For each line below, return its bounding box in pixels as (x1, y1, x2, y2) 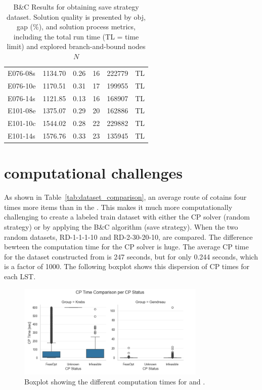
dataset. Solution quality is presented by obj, (7, 11, 146, 22)
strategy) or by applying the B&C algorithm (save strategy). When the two (4, 222, 238, 232)
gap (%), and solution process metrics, (17, 21, 136, 32)
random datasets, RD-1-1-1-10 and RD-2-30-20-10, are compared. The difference (4, 231, 253, 242)
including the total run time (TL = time (13, 31, 139, 41)
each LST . (4, 271, 36, 281)
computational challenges (4, 162, 183, 183)
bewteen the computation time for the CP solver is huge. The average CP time (4, 241, 249, 252)
